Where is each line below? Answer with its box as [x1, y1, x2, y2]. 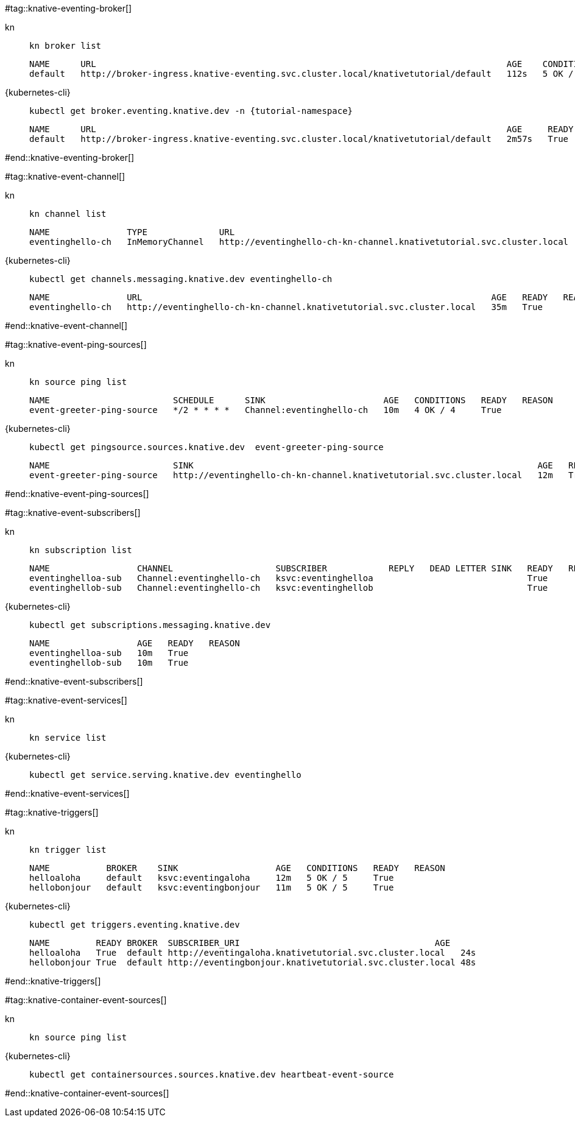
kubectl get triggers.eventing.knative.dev [29, 920, 240, 930]
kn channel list [29, 209, 107, 219]
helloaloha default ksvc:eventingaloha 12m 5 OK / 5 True [29, 873, 394, 883]
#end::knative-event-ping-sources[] [5, 489, 149, 499]
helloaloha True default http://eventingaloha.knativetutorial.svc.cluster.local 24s [29, 948, 476, 958]
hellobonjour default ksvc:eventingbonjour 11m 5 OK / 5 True [29, 883, 394, 892]
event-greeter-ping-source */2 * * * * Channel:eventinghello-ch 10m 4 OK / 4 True [29, 405, 502, 415]
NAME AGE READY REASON [29, 638, 240, 648]
